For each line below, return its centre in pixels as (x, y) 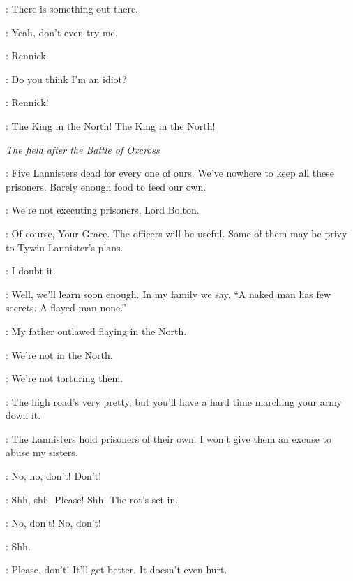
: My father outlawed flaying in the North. (96, 331)
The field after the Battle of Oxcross (83, 149)
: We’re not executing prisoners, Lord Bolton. (103, 210)
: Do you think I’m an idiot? (66, 79)
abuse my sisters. (42, 452)
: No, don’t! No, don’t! (53, 523)
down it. (23, 415)
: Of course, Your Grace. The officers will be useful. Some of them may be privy (176, 233)
